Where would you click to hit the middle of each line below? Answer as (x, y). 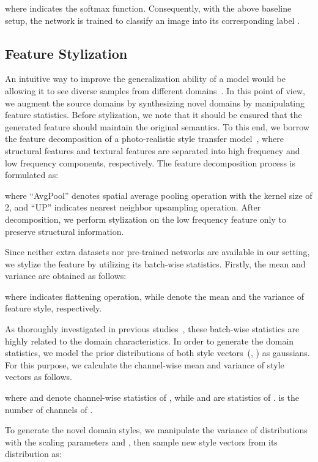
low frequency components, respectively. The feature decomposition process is (150, 162)
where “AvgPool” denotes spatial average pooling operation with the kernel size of (159, 195)
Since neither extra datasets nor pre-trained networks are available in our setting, (157, 252)
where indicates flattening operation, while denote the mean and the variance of (155, 296)
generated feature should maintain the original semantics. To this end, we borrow (157, 126)
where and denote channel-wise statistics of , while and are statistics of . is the (152, 397)
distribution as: (33, 454)
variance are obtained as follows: (66, 276)
